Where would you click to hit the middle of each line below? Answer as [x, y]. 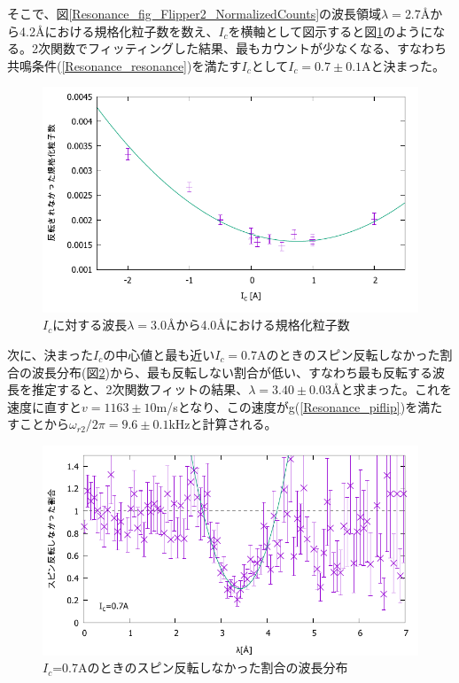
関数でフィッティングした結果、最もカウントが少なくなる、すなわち [248, 48]
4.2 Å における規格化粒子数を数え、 [119, 31]
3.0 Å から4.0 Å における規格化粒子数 [250, 325]
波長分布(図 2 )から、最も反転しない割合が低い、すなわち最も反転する [232, 372]
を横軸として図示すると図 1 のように [331, 31]
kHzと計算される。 [223, 424]
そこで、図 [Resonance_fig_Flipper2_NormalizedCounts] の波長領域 [194, 13]
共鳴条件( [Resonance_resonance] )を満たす [124, 65]
